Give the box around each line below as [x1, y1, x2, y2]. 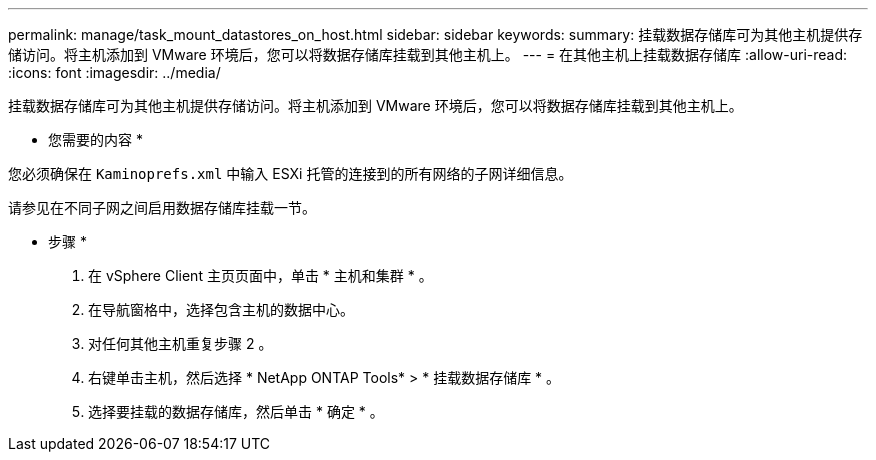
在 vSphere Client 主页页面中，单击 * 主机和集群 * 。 [88, 267, 433, 284]
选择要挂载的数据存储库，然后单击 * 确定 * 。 [88, 403, 384, 420]
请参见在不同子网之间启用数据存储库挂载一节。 [8, 199, 316, 216]
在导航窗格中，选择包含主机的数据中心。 [88, 301, 354, 318]
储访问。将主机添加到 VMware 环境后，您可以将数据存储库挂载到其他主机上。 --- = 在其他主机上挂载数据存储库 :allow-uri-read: [8, 46, 848, 63]
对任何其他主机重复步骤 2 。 [88, 335, 273, 352]
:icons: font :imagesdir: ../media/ [8, 64, 221, 81]
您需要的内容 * [48, 131, 143, 148]
